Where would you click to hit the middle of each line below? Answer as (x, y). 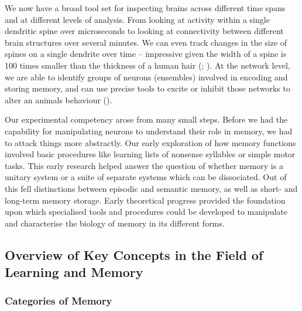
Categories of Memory (59, 301)
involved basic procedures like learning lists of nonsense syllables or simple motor (150, 154)
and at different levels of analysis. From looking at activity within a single (137, 19)
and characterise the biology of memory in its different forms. (115, 223)
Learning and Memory (74, 272)
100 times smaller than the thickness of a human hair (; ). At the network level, (147, 65)
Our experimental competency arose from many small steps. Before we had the (146, 119)
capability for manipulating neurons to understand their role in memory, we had (149, 131)
